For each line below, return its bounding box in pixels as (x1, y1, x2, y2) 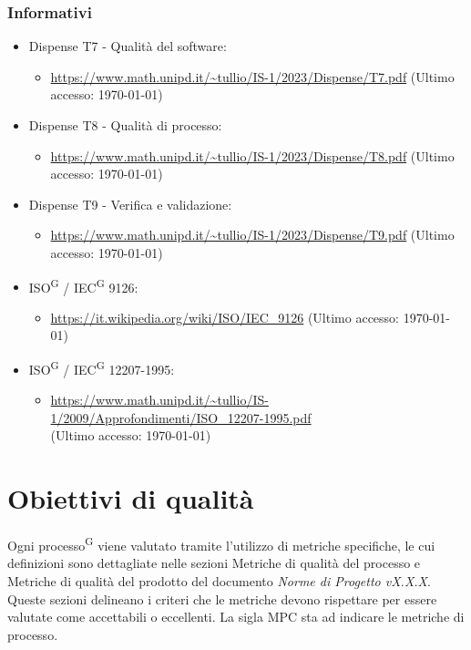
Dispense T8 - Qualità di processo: (28, 116, 222, 134)
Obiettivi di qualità (7, 480, 254, 517)
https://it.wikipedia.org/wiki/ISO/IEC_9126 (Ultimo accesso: (50, 307, 399, 326)
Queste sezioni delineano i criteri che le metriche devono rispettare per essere (7, 589, 437, 608)
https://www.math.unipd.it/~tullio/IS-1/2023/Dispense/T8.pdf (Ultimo (50, 146, 455, 165)
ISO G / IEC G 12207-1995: (28, 357, 175, 378)
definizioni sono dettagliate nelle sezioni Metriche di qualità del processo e (7, 553, 421, 573)
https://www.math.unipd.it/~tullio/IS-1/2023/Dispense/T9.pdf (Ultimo (50, 225, 455, 244)
